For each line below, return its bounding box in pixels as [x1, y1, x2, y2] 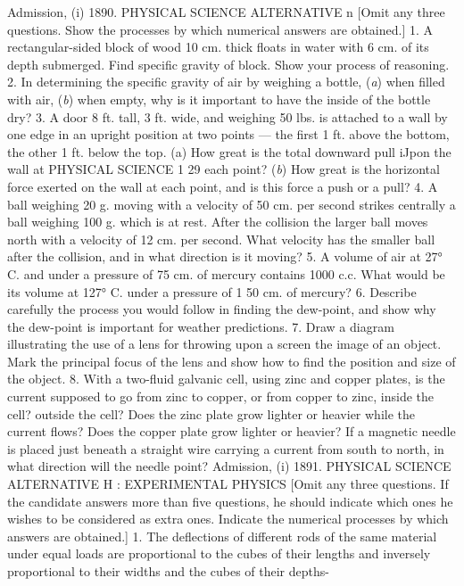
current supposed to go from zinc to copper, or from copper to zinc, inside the [7, 387, 435, 406]
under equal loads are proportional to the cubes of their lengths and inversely [7, 544, 431, 563]
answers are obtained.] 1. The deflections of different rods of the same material [7, 526, 437, 545]
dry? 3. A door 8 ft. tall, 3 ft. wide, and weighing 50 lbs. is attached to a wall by [7, 107, 448, 126]
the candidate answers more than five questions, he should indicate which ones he [7, 491, 453, 510]
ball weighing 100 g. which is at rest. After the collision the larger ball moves [7, 212, 428, 231]
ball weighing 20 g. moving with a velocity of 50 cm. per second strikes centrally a [7, 194, 456, 213]
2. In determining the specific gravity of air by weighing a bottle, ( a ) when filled [7, 72, 445, 91]
